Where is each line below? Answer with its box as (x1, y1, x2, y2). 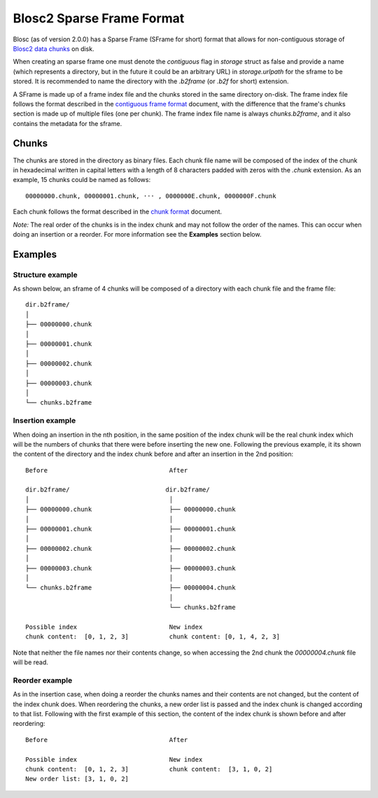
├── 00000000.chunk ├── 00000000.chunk (25, 505, 236, 514)
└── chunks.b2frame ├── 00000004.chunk (25, 584, 236, 591)
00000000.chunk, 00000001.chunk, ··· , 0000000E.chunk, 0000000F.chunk (25, 192, 276, 199)
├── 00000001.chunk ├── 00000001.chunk (25, 525, 236, 533)
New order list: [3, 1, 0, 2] (25, 775, 129, 783)
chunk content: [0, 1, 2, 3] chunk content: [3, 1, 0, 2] (25, 765, 273, 773)
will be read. (13, 658, 49, 666)
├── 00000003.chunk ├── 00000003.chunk (25, 564, 236, 572)
